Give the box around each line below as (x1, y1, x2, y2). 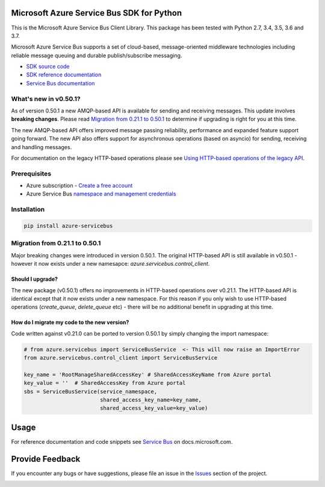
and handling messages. (11, 143, 72, 150)
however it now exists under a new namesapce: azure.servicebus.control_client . (11, 260, 210, 268)
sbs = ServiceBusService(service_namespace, (23, 388, 158, 395)
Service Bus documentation (26, 79, 95, 87)
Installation (11, 205, 45, 213)
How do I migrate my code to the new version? (11, 319, 129, 326)
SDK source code (26, 63, 70, 70)
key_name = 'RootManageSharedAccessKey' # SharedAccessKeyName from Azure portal (23, 371, 272, 378)
